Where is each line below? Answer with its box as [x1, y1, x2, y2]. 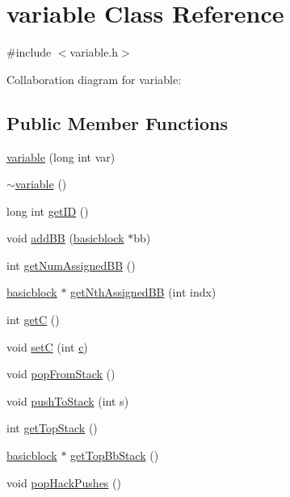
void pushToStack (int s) [6, 392, 129, 409]
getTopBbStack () [70, 447, 159, 464]
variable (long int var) [6, 148, 116, 165]
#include [6, 44, 52, 61]
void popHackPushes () [6, 474, 121, 491]
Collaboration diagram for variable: [6, 70, 182, 87]
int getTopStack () [6, 419, 98, 436]
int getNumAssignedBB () [6, 256, 136, 273]
